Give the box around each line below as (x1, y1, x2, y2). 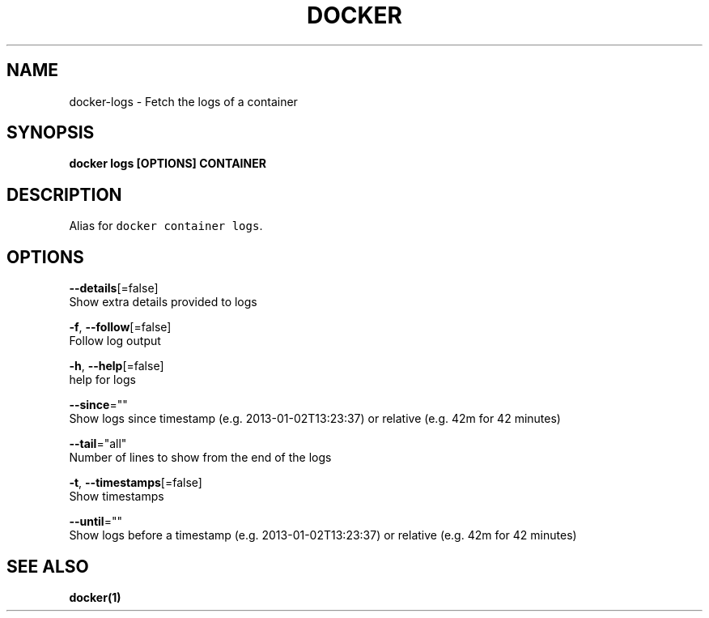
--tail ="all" (69, 437, 127, 451)
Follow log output (69, 334, 161, 348)
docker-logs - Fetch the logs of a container (69, 94, 298, 109)
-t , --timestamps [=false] (69, 475, 202, 490)
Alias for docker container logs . (69, 219, 263, 233)
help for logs (69, 373, 136, 387)
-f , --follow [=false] (69, 320, 172, 335)
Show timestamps (69, 489, 164, 504)
